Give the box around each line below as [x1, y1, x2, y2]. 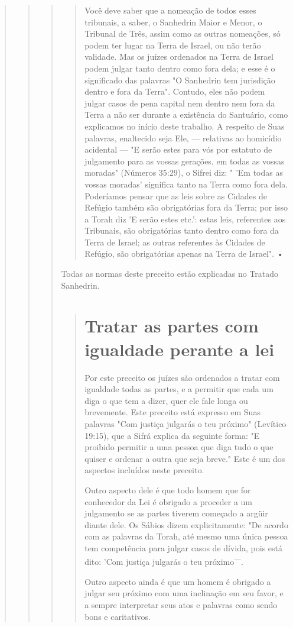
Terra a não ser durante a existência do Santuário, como [84, 108, 288, 121]
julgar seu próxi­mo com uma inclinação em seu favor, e [84, 587, 284, 599]
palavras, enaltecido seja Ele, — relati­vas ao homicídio [84, 131, 282, 144]
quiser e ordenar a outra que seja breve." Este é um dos [84, 452, 285, 464]
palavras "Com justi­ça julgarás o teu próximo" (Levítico [84, 417, 287, 429]
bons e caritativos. [84, 610, 151, 622]
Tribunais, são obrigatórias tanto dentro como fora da [84, 224, 279, 237]
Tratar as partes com [84, 313, 259, 338]
